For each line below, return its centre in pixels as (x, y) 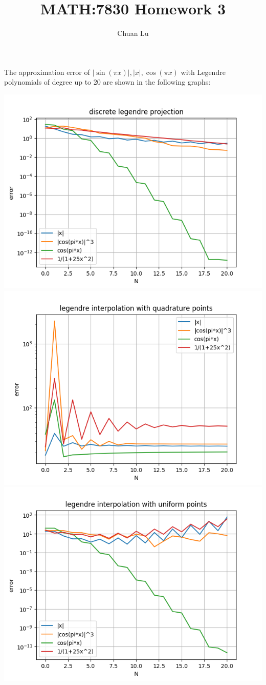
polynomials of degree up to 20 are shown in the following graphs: (107, 82)
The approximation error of (47, 72)
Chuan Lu (133, 33)
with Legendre (203, 72)
